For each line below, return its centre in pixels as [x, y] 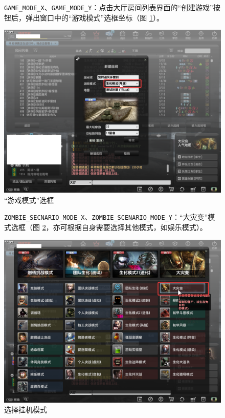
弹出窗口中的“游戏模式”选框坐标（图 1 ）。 [94, 17]
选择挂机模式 [26, 410]
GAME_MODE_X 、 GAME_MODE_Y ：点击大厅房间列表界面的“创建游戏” [109, 7]
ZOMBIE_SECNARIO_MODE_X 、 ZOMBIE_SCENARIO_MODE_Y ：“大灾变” [106, 217]
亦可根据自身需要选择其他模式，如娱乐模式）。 [130, 227]
